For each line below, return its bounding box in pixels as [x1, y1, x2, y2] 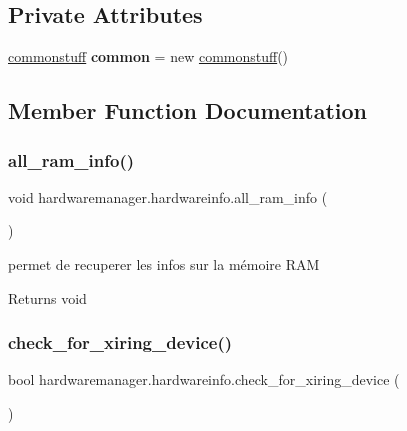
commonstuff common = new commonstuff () [8, 46, 289, 67]
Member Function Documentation [8, 95, 368, 126]
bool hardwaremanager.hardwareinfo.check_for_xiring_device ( [8, 369, 400, 390]
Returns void [8, 287, 87, 308]
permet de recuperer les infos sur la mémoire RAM [8, 253, 320, 274]
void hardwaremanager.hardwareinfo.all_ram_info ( [8, 186, 328, 207]
